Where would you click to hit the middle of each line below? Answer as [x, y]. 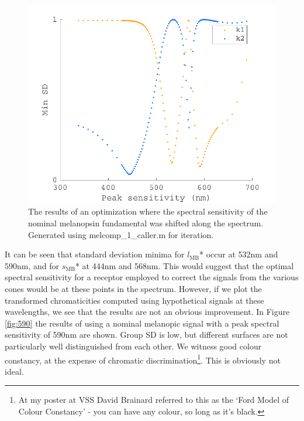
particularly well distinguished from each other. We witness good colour [133, 346]
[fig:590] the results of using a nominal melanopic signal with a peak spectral [142, 323]
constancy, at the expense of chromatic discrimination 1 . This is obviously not [143, 359]
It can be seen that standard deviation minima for [95, 254]
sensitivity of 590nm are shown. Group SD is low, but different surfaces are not [146, 335]
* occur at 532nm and [239, 254]
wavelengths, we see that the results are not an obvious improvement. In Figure [147, 312]
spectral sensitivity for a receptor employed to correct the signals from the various [152, 277]
